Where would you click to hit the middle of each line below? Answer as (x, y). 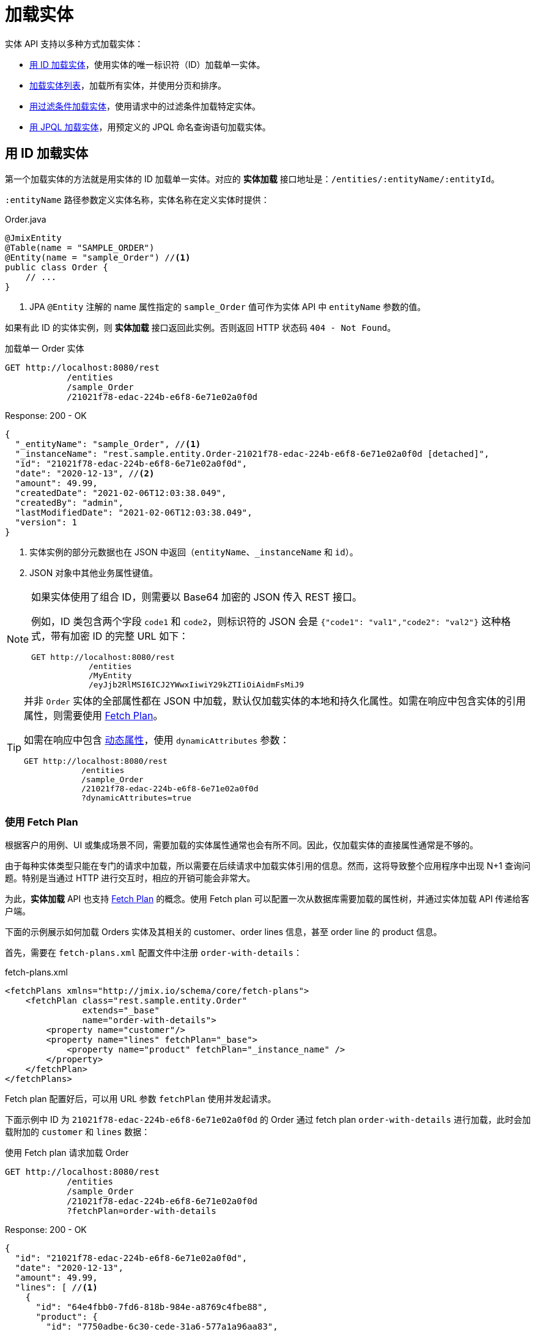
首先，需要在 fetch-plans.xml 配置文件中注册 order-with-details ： (153, 953)
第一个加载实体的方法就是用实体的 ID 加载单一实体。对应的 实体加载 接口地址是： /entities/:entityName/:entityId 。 (252, 179)
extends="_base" (121, 1011)
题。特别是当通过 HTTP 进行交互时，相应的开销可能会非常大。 (130, 878)
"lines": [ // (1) (56, 1288)
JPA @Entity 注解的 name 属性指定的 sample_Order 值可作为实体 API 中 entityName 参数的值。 (228, 306)
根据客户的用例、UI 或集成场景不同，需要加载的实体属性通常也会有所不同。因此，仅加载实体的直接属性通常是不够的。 (242, 845)
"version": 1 (46, 522)
